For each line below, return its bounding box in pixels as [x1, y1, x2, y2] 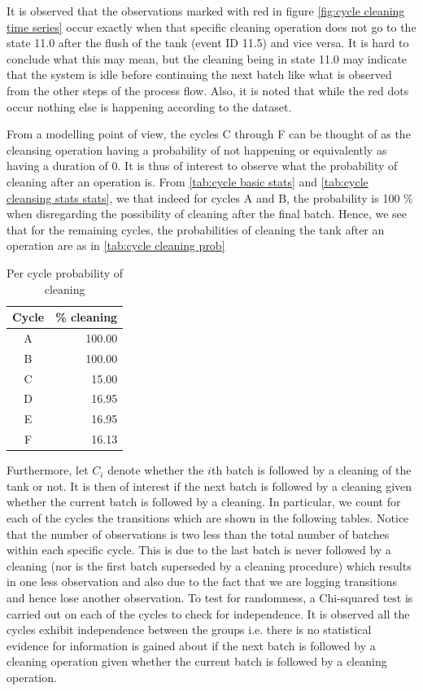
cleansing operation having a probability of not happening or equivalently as [7, 141, 387, 158]
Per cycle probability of [7, 264, 124, 281]
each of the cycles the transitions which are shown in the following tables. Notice [7, 510, 409, 527]
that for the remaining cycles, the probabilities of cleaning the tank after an [7, 221, 385, 238]
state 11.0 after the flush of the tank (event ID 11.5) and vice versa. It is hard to [7, 34, 409, 51]
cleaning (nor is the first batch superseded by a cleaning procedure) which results [7, 557, 412, 574]
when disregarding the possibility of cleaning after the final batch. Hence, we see [7, 205, 407, 222]
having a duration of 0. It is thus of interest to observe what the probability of [7, 157, 398, 174]
